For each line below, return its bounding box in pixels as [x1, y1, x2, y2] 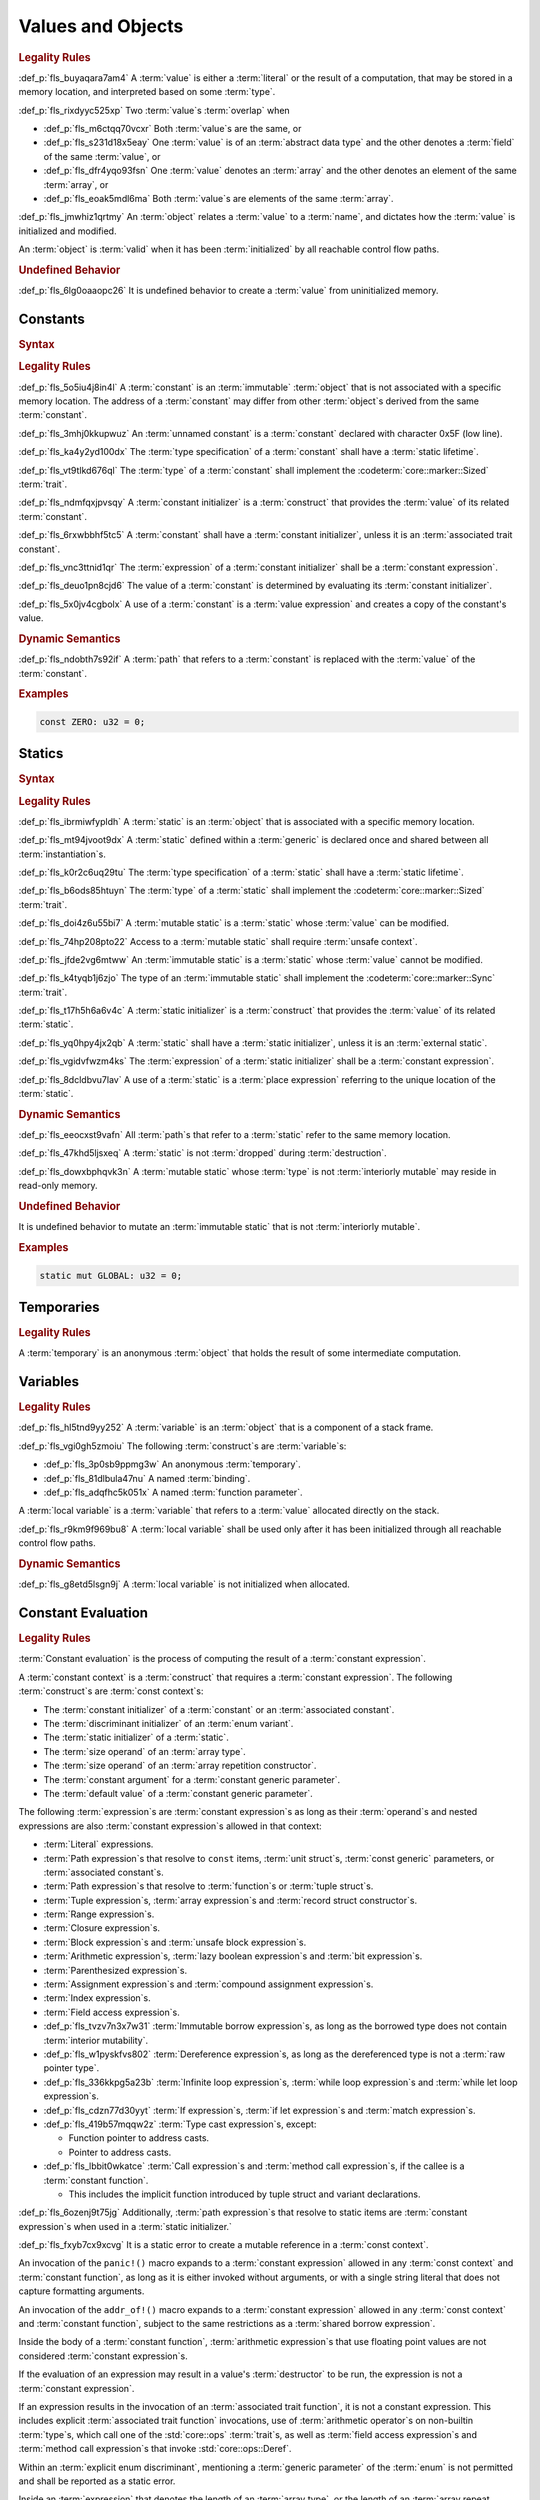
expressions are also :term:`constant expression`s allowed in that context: [18, 1820, 322, 1832]
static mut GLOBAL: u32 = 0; [39, 1270, 183, 1281]
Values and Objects [18, 15, 184, 37]
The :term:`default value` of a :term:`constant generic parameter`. [43, 1787, 314, 1799]
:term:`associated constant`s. [43, 1866, 164, 1878]
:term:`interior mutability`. [43, 2034, 149, 2046]
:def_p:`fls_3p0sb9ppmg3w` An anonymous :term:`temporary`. [43, 1458, 302, 1470]
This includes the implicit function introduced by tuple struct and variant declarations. [68, 2188, 421, 2200]
